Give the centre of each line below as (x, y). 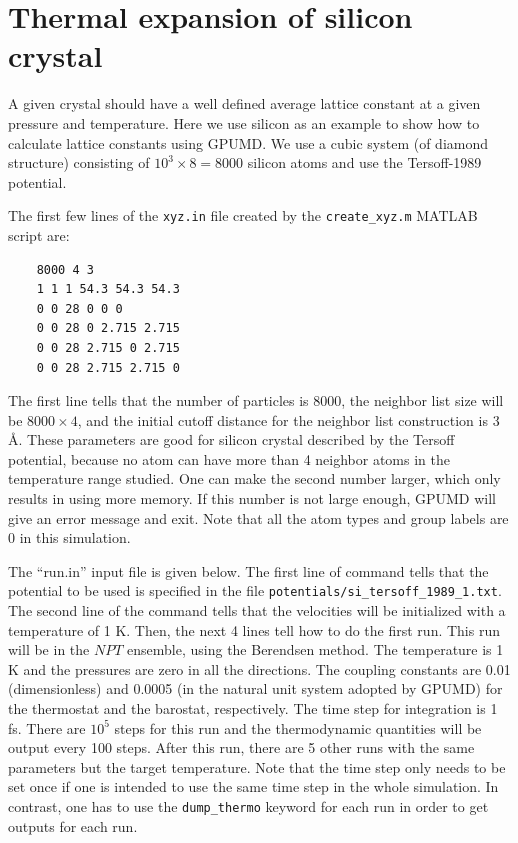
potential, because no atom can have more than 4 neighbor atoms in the (229, 458)
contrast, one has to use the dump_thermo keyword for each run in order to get (248, 806)
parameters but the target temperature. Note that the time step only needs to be (257, 766)
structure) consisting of (79, 162)
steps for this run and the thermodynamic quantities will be (298, 727)
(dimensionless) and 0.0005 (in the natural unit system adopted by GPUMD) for (255, 688)
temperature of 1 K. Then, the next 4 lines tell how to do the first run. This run (254, 629)
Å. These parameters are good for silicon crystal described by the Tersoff (231, 439)
